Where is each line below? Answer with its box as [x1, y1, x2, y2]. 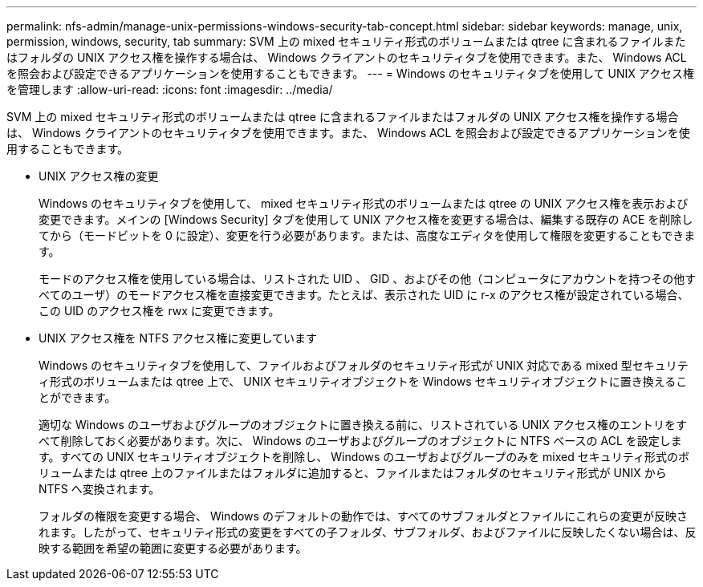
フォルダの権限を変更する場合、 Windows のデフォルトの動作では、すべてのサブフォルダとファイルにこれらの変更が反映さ [39, 509, 689, 523]
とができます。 [39, 391, 116, 404]
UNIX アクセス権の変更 [39, 169, 159, 183]
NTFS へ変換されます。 [39, 482, 161, 496]
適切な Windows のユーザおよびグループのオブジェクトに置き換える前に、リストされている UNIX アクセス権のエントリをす [39, 418, 687, 431]
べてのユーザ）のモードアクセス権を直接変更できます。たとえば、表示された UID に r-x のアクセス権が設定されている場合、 [39, 288, 689, 302]
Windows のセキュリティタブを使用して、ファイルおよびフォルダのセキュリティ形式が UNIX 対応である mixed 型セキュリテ [39, 358, 689, 372]
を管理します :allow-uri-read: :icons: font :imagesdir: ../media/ [6, 83, 333, 96]
